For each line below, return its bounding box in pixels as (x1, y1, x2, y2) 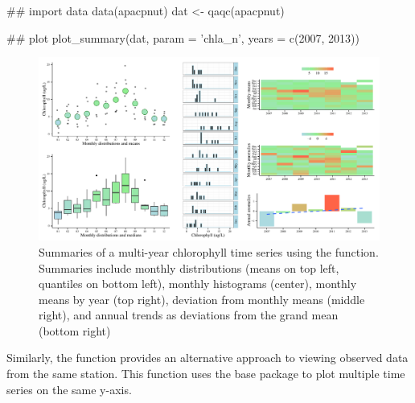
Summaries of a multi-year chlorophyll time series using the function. (39, 243, 379, 260)
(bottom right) (39, 322, 111, 339)
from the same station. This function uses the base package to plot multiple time (6, 365, 405, 382)
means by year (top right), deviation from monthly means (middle (39, 290, 365, 307)
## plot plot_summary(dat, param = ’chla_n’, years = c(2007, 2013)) (6, 29, 360, 46)
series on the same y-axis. (6, 380, 132, 397)
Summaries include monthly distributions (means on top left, (39, 259, 339, 276)
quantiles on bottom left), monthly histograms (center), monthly (39, 275, 357, 292)
